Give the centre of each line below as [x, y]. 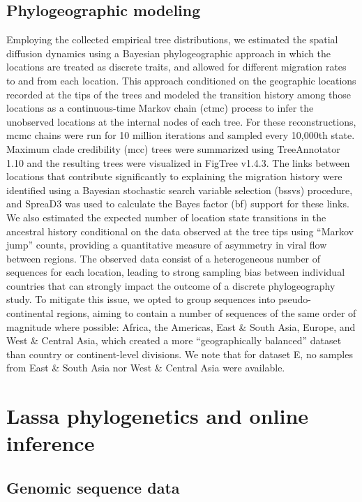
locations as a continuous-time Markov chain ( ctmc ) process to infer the [160, 108]
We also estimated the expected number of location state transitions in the [166, 217]
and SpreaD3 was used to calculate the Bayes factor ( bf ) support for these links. [178, 204]
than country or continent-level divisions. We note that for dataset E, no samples [180, 354]
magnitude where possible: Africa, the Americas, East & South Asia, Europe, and [181, 326]
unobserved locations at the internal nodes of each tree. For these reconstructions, [181, 121]
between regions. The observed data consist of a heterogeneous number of [164, 258]
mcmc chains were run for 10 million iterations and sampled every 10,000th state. [181, 135]
